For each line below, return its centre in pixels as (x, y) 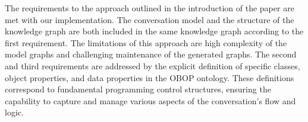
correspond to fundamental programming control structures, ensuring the (138, 89)
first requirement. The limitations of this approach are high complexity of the (146, 42)
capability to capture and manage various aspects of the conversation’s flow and (150, 100)
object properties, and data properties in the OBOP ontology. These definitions (150, 77)
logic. (14, 112)
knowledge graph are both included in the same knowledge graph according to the (154, 31)
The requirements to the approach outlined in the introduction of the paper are (150, 8)
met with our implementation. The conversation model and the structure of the (150, 19)
